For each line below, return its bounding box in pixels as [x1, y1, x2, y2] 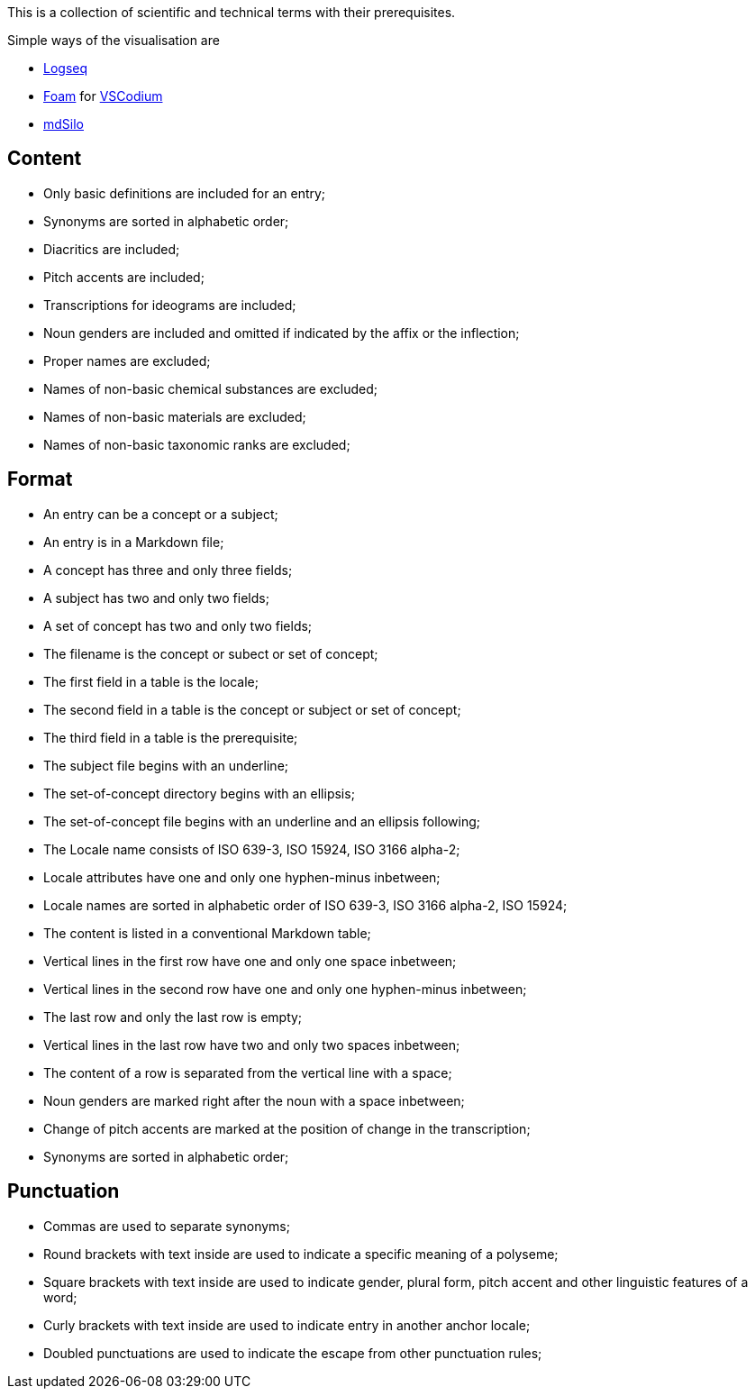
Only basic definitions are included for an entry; [43, 185, 326, 201]
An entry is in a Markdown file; [43, 534, 224, 550]
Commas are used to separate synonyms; [43, 1218, 290, 1234]
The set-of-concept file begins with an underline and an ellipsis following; [43, 813, 481, 829]
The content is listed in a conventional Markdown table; [43, 925, 371, 941]
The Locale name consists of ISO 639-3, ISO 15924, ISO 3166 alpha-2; [43, 841, 460, 857]
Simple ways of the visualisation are [7, 32, 220, 48]
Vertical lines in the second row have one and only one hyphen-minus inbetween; [43, 981, 527, 997]
